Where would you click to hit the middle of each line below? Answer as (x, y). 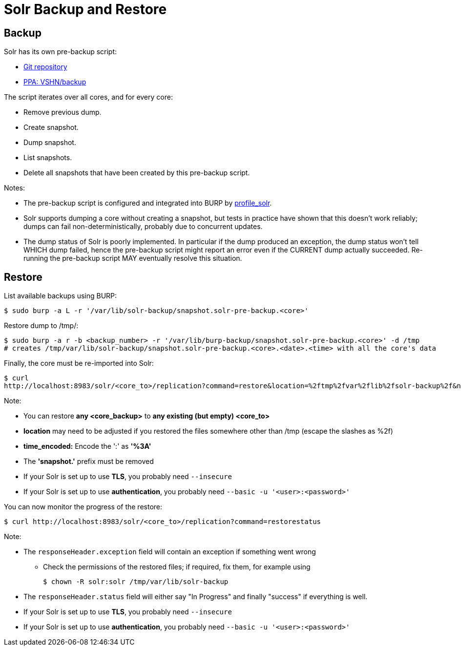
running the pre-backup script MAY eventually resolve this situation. (133, 258)
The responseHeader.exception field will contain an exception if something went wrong (170, 552)
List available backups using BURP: (61, 296)
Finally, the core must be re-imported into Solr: (79, 363)
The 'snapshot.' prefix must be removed (89, 461)
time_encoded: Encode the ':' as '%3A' (87, 446)
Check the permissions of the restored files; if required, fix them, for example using (177, 567)
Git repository (45, 67)
